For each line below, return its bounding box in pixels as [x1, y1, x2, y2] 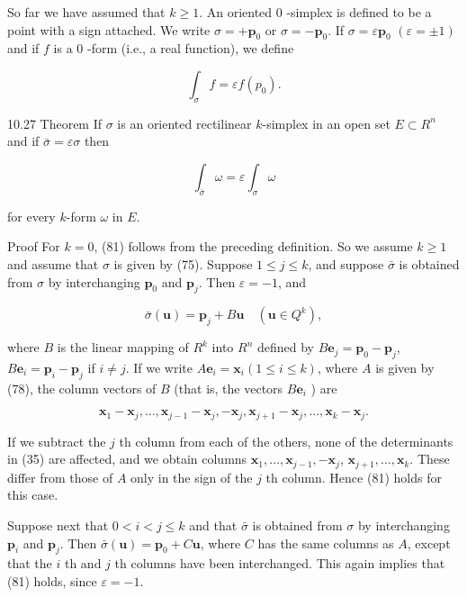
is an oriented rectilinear [117, 113, 252, 132]
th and [64, 554, 102, 573]
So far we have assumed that [7, 3, 166, 21]
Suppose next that [7, 516, 109, 535]
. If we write [125, 357, 193, 376]
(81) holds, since [7, 572, 97, 590]
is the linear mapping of [57, 338, 189, 357]
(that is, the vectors [174, 378, 283, 397]
